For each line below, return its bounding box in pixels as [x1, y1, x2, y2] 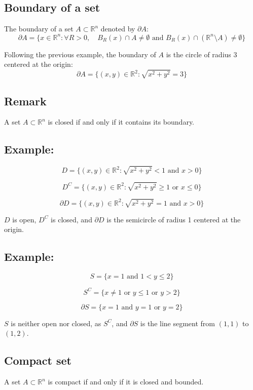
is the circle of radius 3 [166, 49, 237, 59]
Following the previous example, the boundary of [4, 49, 156, 59]
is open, [12, 214, 37, 224]
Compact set [4, 353, 71, 368]
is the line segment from [140, 318, 215, 328]
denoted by [100, 23, 135, 34]
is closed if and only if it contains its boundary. [48, 116, 195, 127]
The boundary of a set [4, 23, 74, 34]
